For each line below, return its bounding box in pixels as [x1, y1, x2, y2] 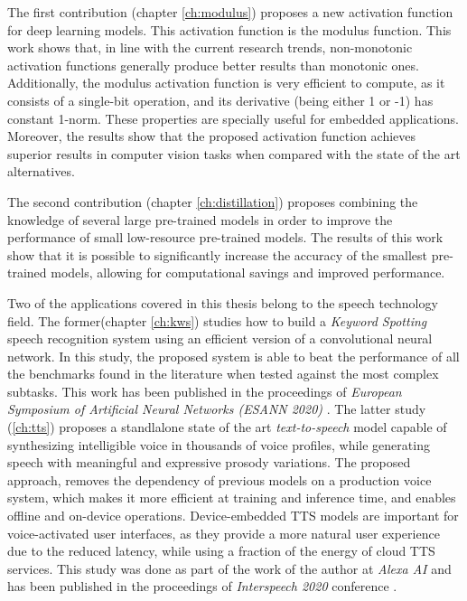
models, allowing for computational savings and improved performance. [51, 263, 445, 282]
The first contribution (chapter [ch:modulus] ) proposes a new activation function [7, 3, 453, 21]
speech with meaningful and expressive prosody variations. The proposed [7, 453, 411, 472]
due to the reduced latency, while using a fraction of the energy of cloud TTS [7, 541, 435, 560]
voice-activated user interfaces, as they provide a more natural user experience [7, 523, 440, 542]
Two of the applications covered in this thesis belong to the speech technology [7, 293, 438, 312]
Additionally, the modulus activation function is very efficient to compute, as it [7, 73, 445, 92]
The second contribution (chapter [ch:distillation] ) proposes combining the [7, 192, 418, 211]
